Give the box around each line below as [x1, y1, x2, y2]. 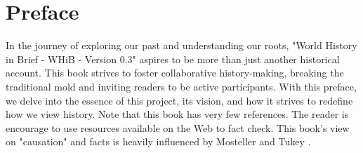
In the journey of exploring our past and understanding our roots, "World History [6, 38, 357, 53]
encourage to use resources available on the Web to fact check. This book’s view [6, 120, 350, 135]
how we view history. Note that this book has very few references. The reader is [6, 107, 349, 121]
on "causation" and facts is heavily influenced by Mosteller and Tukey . [6, 134, 311, 149]
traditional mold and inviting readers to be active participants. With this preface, [6, 79, 357, 93]
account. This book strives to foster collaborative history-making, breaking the [6, 65, 344, 80]
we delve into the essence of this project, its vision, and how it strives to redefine [6, 93, 353, 107]
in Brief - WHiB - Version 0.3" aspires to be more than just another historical [6, 51, 340, 66]
